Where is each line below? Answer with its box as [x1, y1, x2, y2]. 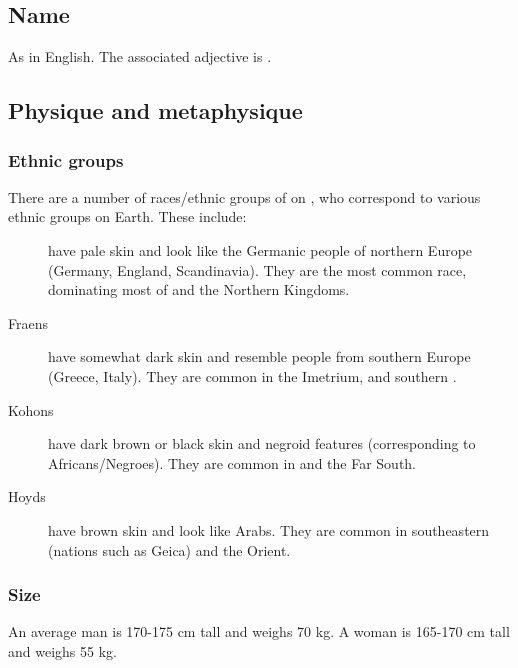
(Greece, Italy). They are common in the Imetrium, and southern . [48, 365, 457, 386]
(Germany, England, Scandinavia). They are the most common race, [48, 259, 467, 280]
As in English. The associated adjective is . [8, 46, 272, 67]
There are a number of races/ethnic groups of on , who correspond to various [8, 186, 481, 207]
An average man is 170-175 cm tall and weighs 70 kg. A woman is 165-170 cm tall [8, 621, 510, 642]
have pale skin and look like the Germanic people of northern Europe [48, 239, 473, 260]
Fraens [8, 312, 48, 333]
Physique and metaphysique [8, 95, 303, 126]
